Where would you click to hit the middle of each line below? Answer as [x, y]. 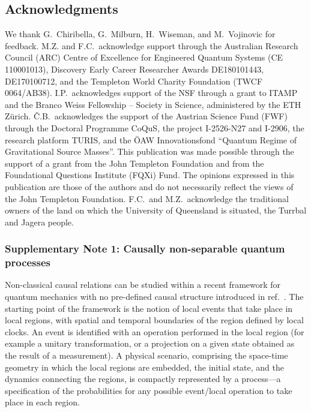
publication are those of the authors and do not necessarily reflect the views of [149, 186]
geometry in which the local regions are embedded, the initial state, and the [144, 367]
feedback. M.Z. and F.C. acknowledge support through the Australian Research [152, 45]
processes [28, 262]
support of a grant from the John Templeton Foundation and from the [134, 163]
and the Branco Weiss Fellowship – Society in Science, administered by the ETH [153, 104]
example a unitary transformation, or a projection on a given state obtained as [150, 343]
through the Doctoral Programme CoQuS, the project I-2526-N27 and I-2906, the [155, 127]
